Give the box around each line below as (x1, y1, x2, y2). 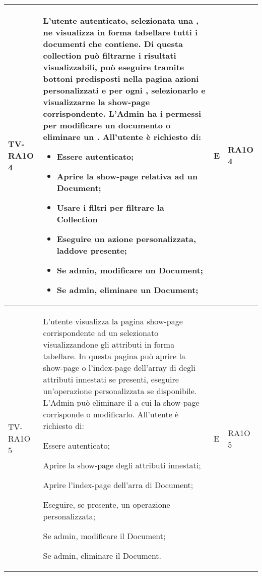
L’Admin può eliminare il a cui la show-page (43, 397, 200, 408)
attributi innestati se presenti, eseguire (43, 373, 179, 385)
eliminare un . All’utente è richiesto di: (43, 131, 201, 142)
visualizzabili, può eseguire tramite (43, 61, 184, 73)
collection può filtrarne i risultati (43, 50, 176, 61)
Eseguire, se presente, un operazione (43, 499, 170, 510)
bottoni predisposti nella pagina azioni (43, 73, 199, 84)
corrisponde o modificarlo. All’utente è (43, 408, 179, 420)
